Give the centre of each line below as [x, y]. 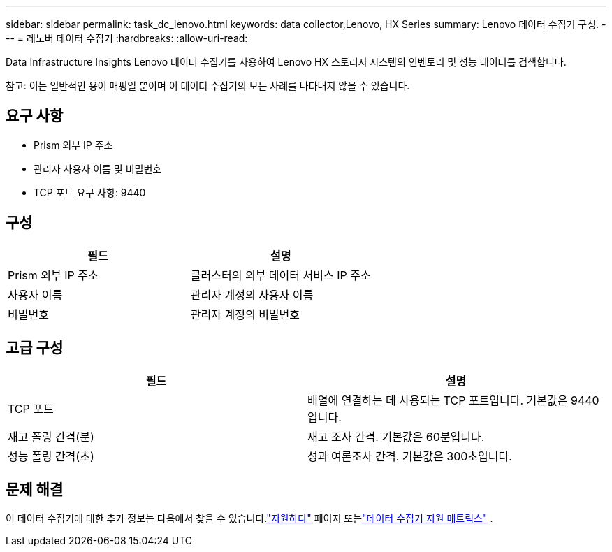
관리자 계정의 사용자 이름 [252, 295]
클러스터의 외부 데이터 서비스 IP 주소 [280, 275]
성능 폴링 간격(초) [51, 456]
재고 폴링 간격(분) [51, 436]
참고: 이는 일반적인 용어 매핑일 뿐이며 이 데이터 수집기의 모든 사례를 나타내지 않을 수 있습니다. [208, 86]
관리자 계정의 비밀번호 [245, 314]
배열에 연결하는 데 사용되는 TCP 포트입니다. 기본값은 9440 [453, 400]
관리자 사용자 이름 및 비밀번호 [98, 168]
